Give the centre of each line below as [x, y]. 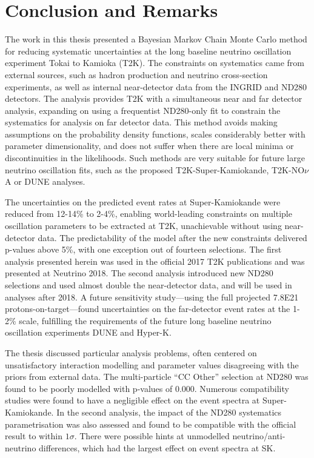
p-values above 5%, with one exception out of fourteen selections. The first [143, 249]
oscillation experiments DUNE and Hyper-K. [88, 332]
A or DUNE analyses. [45, 181]
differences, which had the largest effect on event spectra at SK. [157, 447]
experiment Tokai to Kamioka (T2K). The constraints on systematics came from [155, 63]
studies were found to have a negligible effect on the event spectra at [132, 400]
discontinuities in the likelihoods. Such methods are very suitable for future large [155, 158]
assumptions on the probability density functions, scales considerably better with [155, 134]
